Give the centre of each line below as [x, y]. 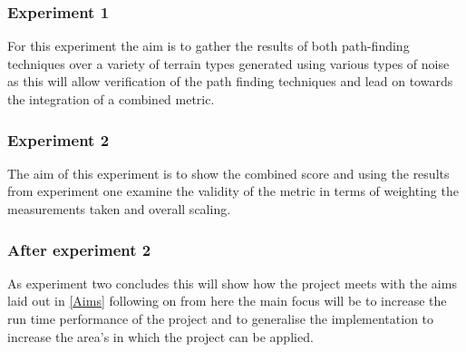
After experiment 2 [79, 249]
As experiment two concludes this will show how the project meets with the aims [232, 283]
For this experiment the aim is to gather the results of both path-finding [209, 46]
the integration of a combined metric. [111, 99]
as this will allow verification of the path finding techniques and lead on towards [230, 81]
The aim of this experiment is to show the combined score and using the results [228, 173]
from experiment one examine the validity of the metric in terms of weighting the [233, 191]
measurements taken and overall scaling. [119, 209]
